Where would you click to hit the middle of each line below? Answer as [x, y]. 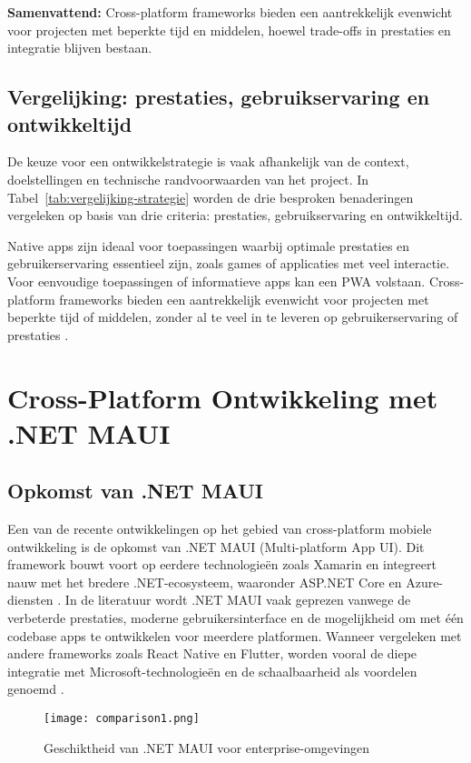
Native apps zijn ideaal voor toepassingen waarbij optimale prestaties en [209, 245]
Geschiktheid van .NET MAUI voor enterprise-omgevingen [207, 747]
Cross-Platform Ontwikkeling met [223, 397]
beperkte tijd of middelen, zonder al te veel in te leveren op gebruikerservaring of [233, 317]
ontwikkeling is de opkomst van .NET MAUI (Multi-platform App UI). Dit [216, 546]
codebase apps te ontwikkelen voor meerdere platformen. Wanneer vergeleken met [235, 635]
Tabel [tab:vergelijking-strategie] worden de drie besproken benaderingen [211, 197]
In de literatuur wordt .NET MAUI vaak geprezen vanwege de [238, 600]
